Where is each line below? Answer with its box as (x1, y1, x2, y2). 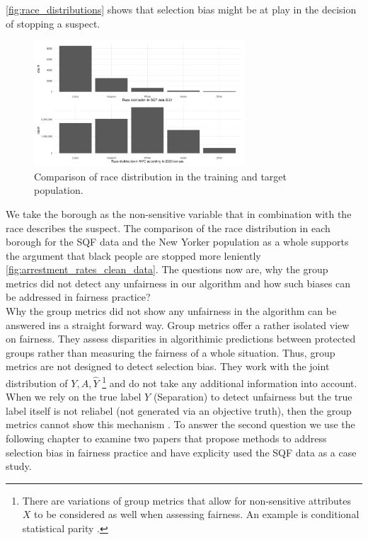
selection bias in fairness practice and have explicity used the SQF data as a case (6, 444, 357, 459)
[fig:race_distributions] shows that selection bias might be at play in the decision (6, 2, 357, 16)
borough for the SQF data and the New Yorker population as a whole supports (6, 234, 349, 249)
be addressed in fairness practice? (6, 289, 151, 304)
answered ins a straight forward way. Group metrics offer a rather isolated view (6, 317, 350, 332)
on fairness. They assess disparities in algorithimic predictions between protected (6, 331, 356, 346)
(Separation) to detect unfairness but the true (153, 389, 352, 404)
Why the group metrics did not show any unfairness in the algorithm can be (6, 304, 337, 318)
